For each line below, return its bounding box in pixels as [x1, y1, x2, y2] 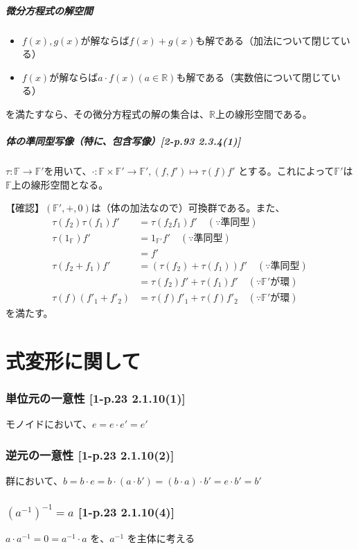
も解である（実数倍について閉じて [176, 69, 331, 84]
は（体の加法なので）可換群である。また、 [91, 200, 285, 215]
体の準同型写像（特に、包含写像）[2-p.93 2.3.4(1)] [6, 134, 241, 148]
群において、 [6, 473, 63, 488]
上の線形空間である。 [215, 106, 312, 121]
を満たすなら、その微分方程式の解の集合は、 [6, 106, 209, 121]
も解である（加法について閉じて [195, 33, 341, 47]
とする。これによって [238, 164, 334, 178]
